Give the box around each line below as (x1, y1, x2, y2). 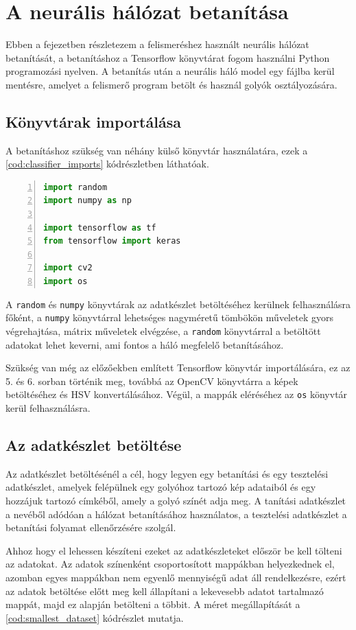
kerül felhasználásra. (5, 401, 91, 415)
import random (43, 182, 108, 192)
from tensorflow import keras (43, 236, 181, 246)
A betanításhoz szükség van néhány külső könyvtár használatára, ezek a (5, 143, 308, 157)
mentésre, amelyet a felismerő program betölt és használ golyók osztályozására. (5, 77, 337, 91)
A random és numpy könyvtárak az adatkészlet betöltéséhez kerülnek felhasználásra (5, 296, 351, 311)
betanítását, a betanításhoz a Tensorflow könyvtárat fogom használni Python (5, 50, 330, 65)
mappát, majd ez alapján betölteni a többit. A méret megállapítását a (5, 597, 300, 611)
